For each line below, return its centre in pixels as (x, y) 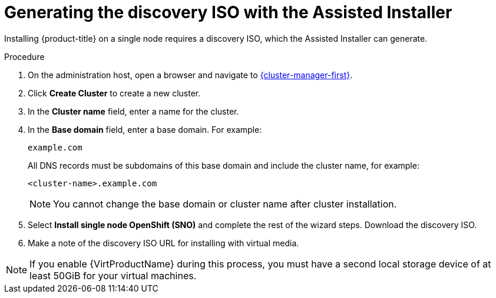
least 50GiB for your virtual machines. (113, 275)
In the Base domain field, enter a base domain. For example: (145, 129)
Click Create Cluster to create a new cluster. (114, 93)
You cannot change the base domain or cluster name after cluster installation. (225, 204)
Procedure (24, 56)
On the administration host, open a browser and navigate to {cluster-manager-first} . (190, 75)
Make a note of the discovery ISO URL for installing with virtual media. (163, 243)
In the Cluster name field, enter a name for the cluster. (133, 111)
